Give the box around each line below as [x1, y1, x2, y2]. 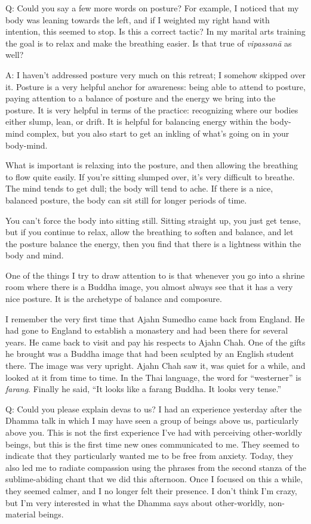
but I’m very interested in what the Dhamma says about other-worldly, [5, 496, 266, 508]
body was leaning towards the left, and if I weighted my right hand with [5, 13, 270, 26]
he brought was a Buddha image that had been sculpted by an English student [5, 347, 294, 360]
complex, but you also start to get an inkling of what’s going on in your [26, 127, 290, 139]
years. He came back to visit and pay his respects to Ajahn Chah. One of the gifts [5, 335, 306, 348]
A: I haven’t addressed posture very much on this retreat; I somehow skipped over [5, 68, 306, 81]
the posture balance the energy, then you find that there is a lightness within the [5, 237, 301, 249]
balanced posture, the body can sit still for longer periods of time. [5, 193, 247, 206]
